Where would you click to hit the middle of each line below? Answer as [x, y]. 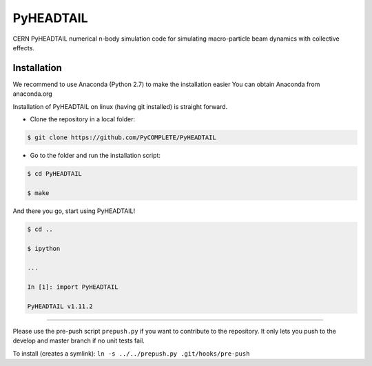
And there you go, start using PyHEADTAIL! [74, 211]
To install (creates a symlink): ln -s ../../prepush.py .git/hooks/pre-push [131, 353]
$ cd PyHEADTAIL [55, 173]
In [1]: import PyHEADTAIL [73, 287]
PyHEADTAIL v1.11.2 [60, 306]
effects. [23, 48]
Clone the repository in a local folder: [83, 119]
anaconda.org [33, 94]
